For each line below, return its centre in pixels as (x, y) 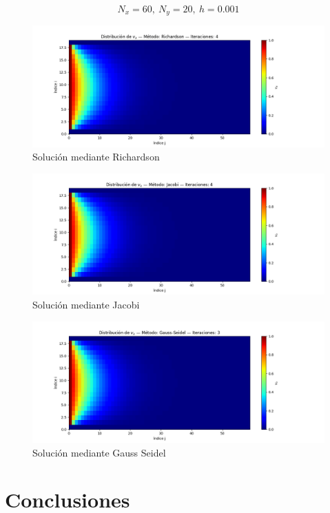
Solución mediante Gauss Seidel (99, 452)
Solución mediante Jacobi (86, 305)
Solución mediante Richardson (96, 157)
